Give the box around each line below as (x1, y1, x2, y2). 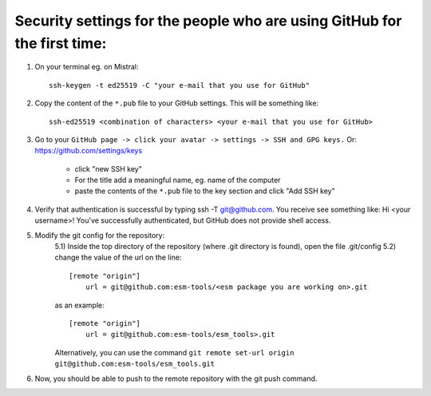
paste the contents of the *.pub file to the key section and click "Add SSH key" (74, 186, 335, 196)
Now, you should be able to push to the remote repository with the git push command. (34, 374, 318, 383)
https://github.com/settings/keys (34, 146, 143, 156)
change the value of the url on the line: (54, 252, 182, 263)
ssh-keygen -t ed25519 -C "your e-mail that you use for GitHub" (49, 81, 310, 89)
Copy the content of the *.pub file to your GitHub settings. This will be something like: (34, 98, 319, 108)
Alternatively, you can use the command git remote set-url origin (54, 347, 295, 357)
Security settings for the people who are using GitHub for (14, 12, 402, 30)
